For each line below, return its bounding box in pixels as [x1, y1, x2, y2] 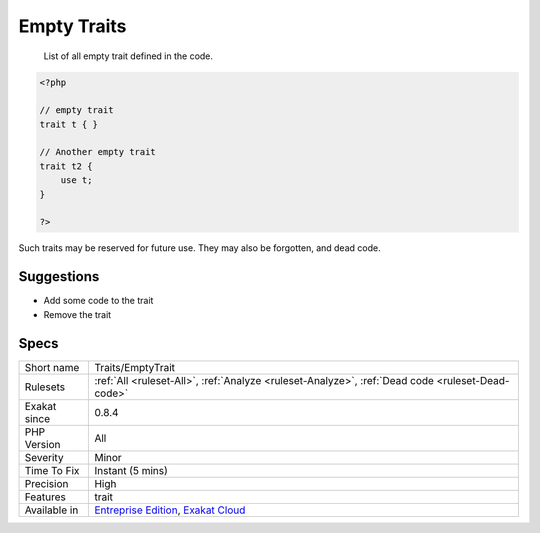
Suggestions [18, 268, 100, 285]
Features [24, 490, 67, 504]
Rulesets [24, 380, 65, 394]
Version [24, 437, 61, 451]
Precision [24, 476, 69, 490]
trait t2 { [39, 160, 93, 172]
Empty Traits [18, 15, 127, 37]
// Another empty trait [39, 146, 157, 158]
